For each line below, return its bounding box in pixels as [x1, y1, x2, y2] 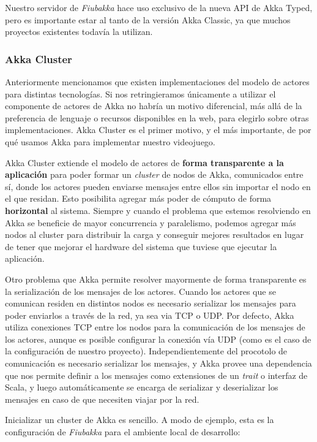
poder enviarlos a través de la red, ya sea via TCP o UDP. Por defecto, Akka [5, 308, 294, 321]
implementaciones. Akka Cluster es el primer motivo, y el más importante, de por [5, 123, 311, 136]
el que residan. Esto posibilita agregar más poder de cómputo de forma [5, 192, 272, 205]
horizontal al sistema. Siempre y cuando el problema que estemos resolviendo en [5, 204, 311, 216]
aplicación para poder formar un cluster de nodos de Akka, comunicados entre [5, 168, 304, 181]
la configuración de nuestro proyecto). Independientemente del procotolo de [5, 345, 288, 357]
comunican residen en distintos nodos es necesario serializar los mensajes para [5, 297, 296, 310]
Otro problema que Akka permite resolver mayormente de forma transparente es [5, 272, 307, 285]
